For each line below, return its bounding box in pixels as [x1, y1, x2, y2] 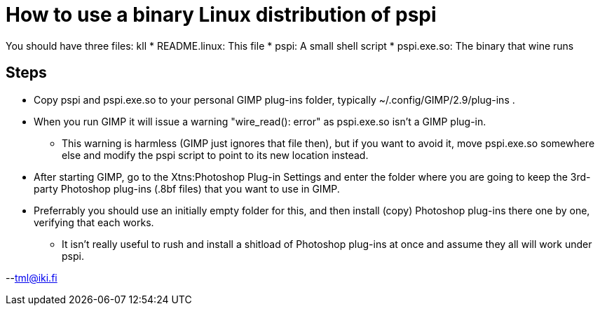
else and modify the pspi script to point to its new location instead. [62, 148, 369, 161]
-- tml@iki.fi [6, 271, 57, 284]
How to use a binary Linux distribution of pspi [6, 3, 437, 27]
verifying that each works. [34, 216, 154, 228]
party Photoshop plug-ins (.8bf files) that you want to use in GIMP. [34, 182, 340, 195]
